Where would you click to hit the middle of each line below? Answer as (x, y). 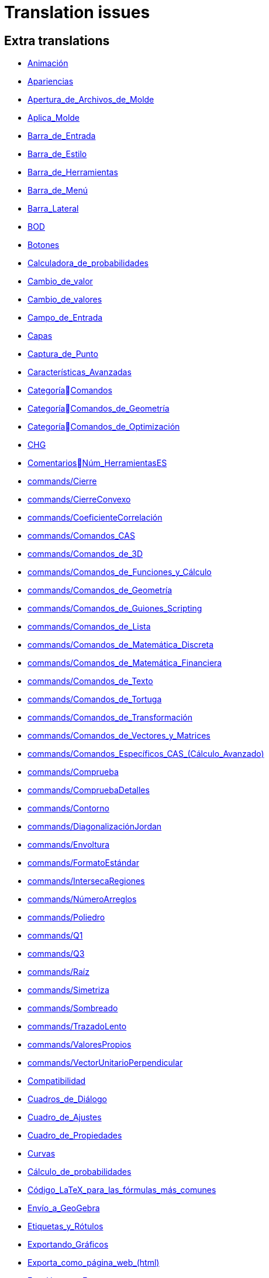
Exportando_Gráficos (68, 1245)
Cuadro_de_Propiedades (75, 1136)
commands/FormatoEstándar (83, 863)
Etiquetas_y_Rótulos (65, 1226)
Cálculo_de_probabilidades (80, 1172)
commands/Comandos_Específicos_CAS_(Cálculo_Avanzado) (146, 754)
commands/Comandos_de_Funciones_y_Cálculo (120, 572)
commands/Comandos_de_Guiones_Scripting (115, 609)
